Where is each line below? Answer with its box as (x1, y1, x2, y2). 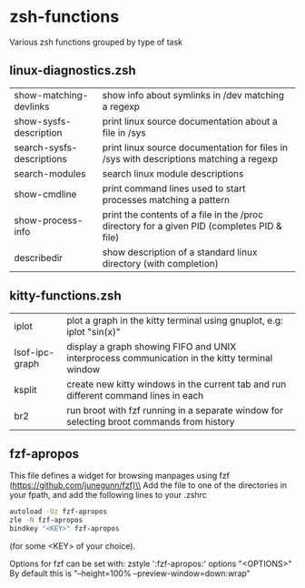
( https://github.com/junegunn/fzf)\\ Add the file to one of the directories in (9, 480, 288, 491)
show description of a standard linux (102, 246, 258, 259)
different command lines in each (66, 389, 204, 401)
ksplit (14, 383, 38, 396)
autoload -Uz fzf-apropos (9, 507, 107, 516)
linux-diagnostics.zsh (9, 63, 136, 78)
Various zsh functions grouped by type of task (9, 36, 183, 47)
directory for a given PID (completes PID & (102, 219, 283, 232)
